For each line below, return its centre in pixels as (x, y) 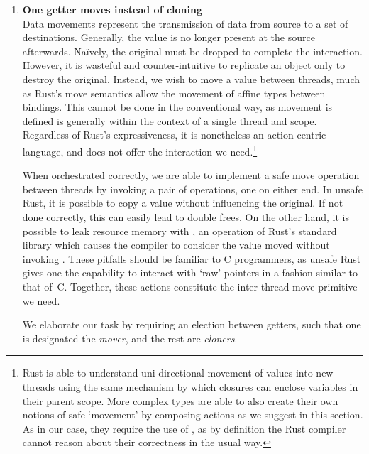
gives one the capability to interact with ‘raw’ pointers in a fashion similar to (190, 272)
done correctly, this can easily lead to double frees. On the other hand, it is (186, 216)
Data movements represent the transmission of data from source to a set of (185, 23)
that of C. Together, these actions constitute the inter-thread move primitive (190, 286)
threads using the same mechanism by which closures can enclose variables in (190, 386)
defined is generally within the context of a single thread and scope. (170, 120)
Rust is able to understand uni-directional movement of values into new (178, 373)
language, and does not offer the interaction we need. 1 (140, 150)
